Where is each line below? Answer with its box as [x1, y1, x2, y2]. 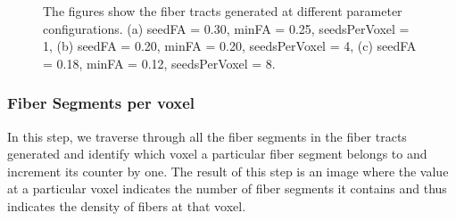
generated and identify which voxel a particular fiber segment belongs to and [7, 144, 427, 163]
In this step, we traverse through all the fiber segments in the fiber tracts [7, 127, 407, 145]
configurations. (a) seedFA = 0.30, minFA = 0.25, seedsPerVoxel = [43, 19, 410, 37]
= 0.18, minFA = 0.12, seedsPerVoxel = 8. [43, 53, 276, 72]
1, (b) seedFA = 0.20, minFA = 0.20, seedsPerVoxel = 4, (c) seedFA [43, 37, 417, 55]
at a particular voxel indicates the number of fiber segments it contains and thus [7, 179, 447, 198]
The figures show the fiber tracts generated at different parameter [43, 2, 402, 20]
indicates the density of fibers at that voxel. [7, 196, 246, 215]
